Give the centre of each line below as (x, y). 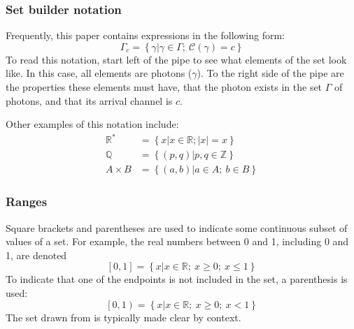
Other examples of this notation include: (92, 124)
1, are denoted (36, 255)
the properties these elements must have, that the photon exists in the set (164, 87)
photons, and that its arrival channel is (89, 100)
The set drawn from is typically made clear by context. (123, 317)
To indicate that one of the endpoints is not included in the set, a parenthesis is (177, 279)
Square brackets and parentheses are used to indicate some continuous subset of (177, 227)
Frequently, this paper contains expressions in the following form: (145, 35)
